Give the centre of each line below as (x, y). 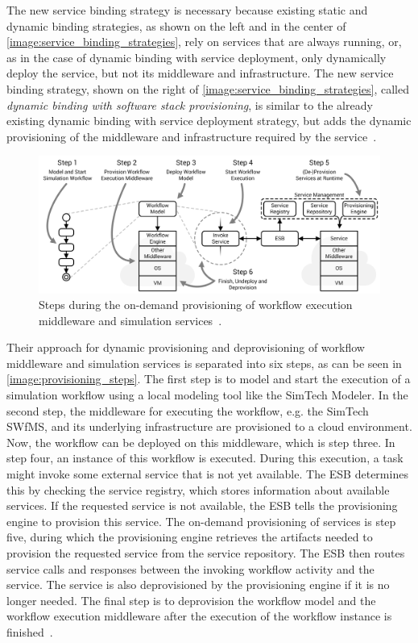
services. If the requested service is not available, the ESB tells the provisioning (202, 505)
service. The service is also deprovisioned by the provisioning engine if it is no (198, 585)
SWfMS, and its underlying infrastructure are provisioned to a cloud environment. (209, 426)
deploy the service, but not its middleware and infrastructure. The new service (200, 73)
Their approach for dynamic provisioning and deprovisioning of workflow (186, 347)
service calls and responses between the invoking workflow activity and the (190, 568)
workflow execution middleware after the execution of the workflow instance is (199, 616)
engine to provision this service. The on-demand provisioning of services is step (201, 521)
